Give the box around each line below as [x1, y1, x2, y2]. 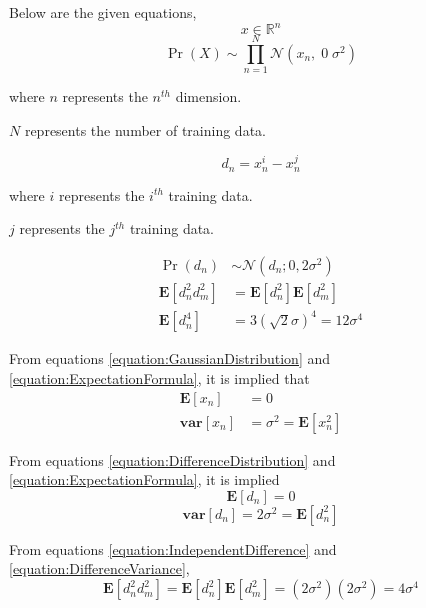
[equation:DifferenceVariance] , [9, 558, 190, 579]
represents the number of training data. [24, 119, 266, 140]
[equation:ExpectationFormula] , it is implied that [9, 368, 310, 389]
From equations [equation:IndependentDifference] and [9, 538, 337, 559]
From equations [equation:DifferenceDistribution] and [9, 449, 336, 470]
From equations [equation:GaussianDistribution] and [9, 348, 331, 369]
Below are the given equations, [9, 2, 197, 22]
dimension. [175, 86, 242, 107]
